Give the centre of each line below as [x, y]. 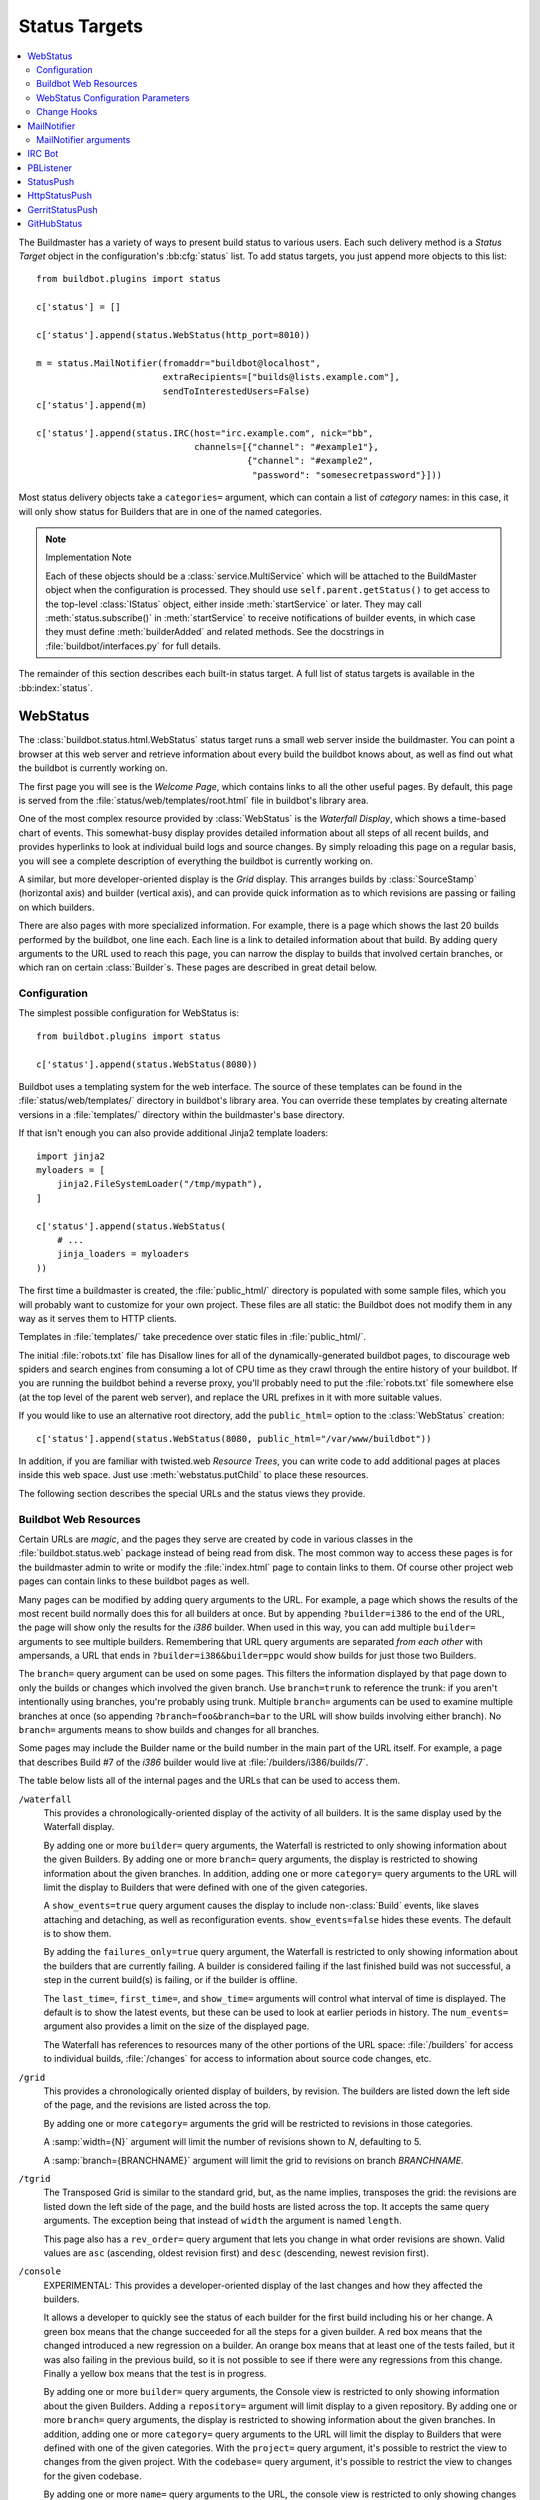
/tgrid [34, 2178]
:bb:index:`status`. [56, 687]
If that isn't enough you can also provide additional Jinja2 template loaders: [173, 1133]
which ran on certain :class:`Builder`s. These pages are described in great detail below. [198, 967]
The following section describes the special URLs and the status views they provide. [192, 1493]
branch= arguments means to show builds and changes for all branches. [169, 1730]
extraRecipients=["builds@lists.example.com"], [281, 377]
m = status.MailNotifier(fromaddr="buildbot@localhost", [179, 363]
